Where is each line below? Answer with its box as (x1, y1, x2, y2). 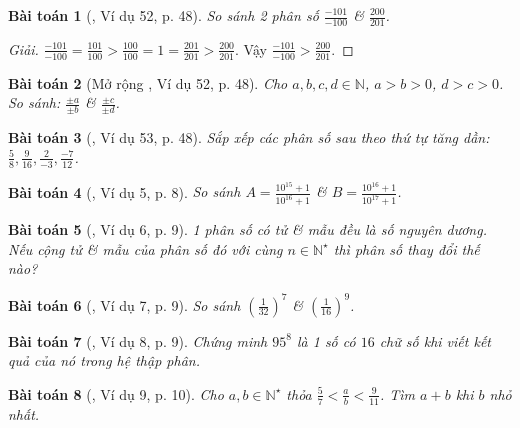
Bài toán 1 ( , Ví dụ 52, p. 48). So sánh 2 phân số (8, 5, 319, 25)
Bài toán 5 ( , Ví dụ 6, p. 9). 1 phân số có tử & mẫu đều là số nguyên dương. (8, 219, 487, 240)
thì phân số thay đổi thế (333, 238, 480, 259)
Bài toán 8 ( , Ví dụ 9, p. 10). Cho (8, 383, 224, 404)
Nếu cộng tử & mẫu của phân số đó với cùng (8, 238, 283, 259)
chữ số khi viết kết (379, 330, 491, 351)
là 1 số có (296, 330, 356, 351)
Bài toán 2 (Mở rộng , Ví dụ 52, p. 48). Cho (8, 72, 288, 93)
